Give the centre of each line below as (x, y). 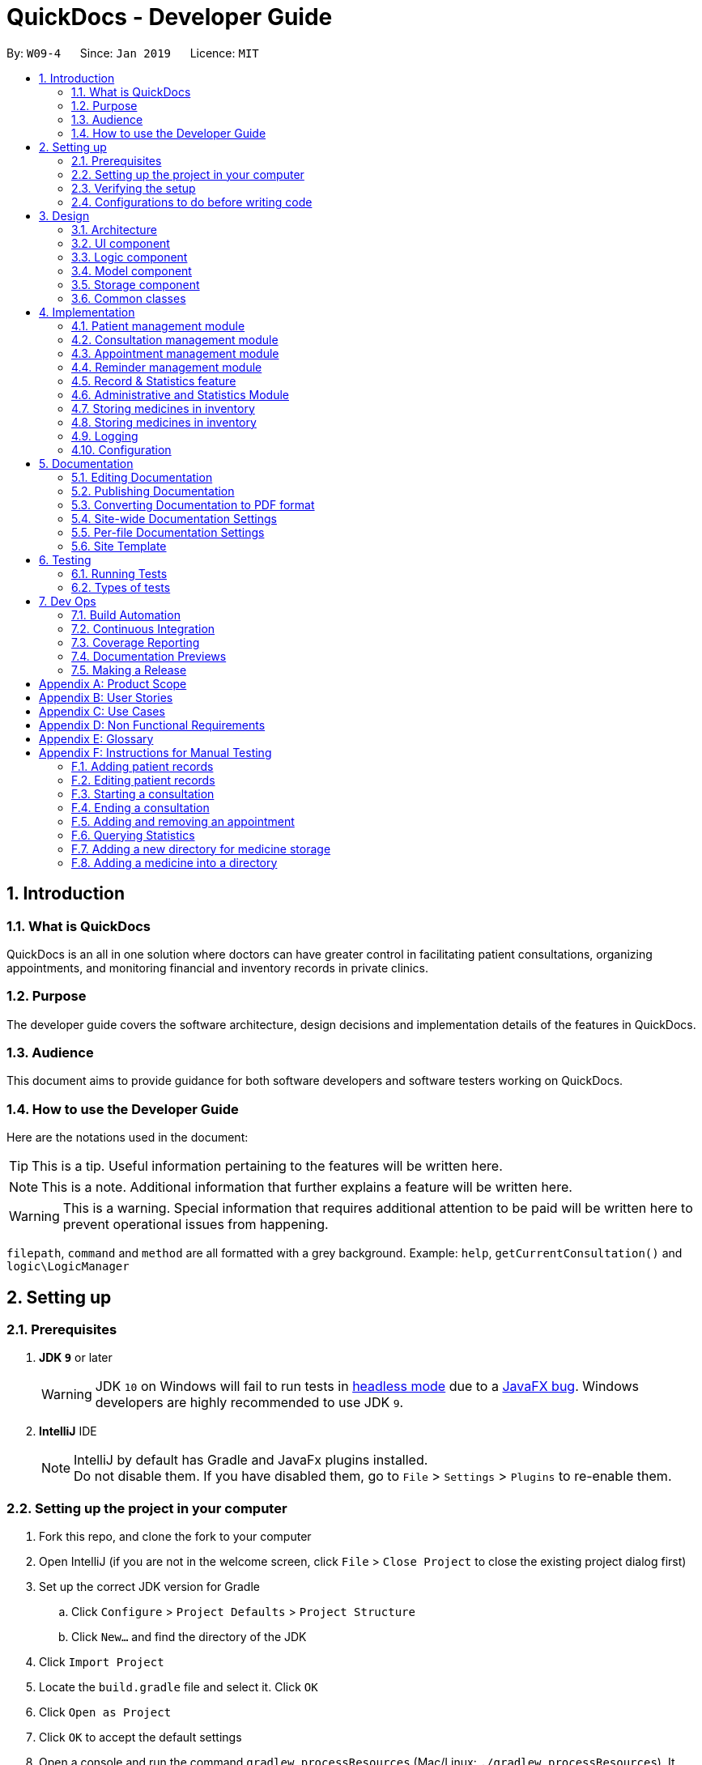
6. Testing (65, 559)
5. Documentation (86, 463)
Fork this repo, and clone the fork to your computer (175, 1537)
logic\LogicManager (68, 1267)
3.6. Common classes (129, 298)
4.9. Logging (105, 436)
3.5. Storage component (136, 284)
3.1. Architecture (114, 229)
